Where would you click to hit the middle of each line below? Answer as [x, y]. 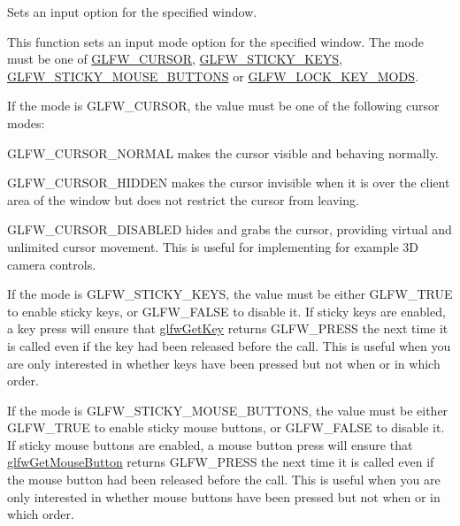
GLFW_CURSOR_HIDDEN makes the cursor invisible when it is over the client [229, 183]
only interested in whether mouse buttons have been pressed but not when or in [224, 496]
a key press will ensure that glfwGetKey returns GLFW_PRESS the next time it [228, 328]
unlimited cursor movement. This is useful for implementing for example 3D [213, 246]
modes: [26, 122]
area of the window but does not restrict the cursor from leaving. [183, 199]
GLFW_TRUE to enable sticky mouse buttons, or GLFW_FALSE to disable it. [226, 427]
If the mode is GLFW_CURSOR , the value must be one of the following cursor [223, 106]
